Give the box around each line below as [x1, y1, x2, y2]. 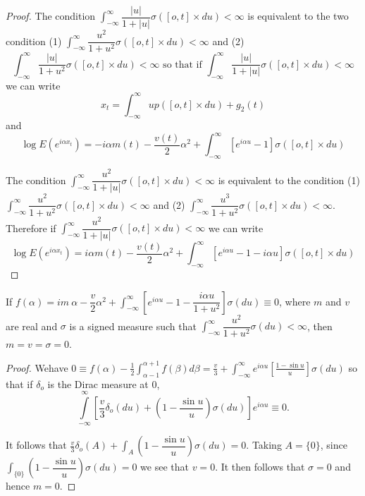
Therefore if [6, 220, 56, 235]
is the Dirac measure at [47, 376, 149, 391]
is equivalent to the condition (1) [218, 172, 360, 187]
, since [320, 437, 347, 452]
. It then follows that [215, 459, 305, 474]
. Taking [246, 437, 282, 452]
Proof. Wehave [6, 360, 68, 375]
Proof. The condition [6, 8, 96, 23]
